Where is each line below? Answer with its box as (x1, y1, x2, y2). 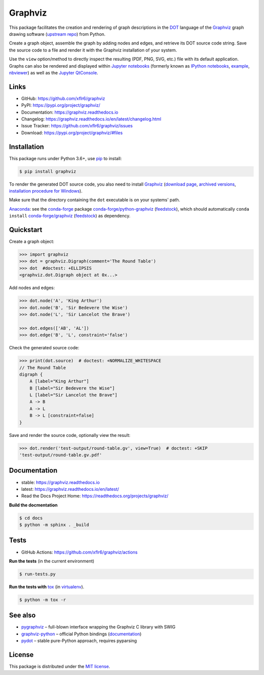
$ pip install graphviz (19, 169, 77, 174)
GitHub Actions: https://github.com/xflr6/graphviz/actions (21, 549, 138, 555)
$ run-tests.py (19, 571, 56, 577)
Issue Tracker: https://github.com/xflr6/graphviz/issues (21, 123, 133, 129)
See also (9, 611, 36, 620)
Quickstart (9, 226, 43, 234)
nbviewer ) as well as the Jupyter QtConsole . (9, 70, 98, 75)
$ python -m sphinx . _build (19, 522, 89, 528)
